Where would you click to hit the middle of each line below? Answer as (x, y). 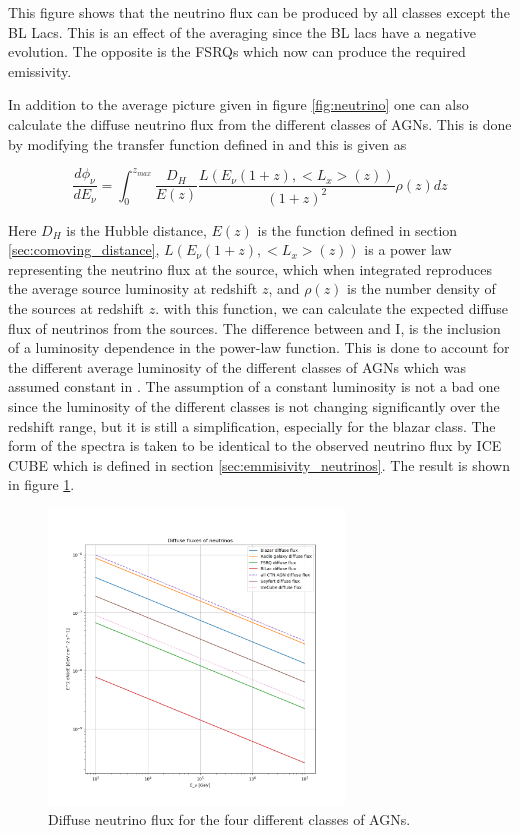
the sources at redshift (76, 307)
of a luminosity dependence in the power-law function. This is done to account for (259, 347)
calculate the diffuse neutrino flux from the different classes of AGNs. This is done (260, 123)
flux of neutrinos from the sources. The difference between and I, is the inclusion (254, 327)
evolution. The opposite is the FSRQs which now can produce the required (237, 51)
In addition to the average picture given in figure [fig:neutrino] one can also (238, 104)
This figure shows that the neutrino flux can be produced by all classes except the (259, 12)
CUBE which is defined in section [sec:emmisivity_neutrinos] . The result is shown (259, 464)
